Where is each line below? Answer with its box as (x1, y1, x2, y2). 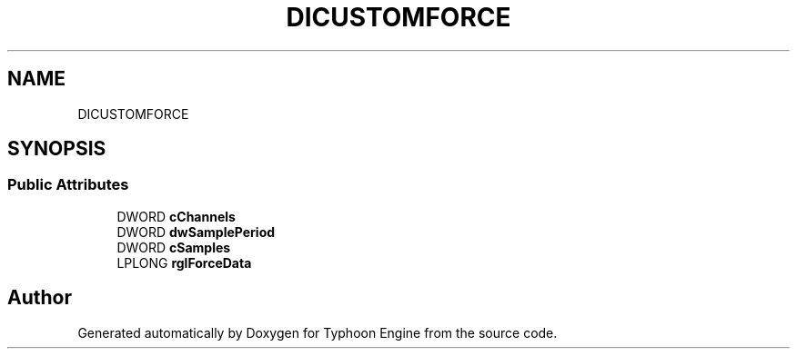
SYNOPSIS (7, 137, 106, 161)
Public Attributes (7, 175, 129, 194)
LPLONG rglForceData (116, 254, 252, 271)
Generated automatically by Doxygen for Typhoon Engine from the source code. (77, 324, 558, 341)
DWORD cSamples (116, 239, 231, 255)
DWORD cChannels (116, 208, 236, 224)
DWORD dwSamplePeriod (116, 223, 276, 240)
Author (7, 286, 72, 310)
